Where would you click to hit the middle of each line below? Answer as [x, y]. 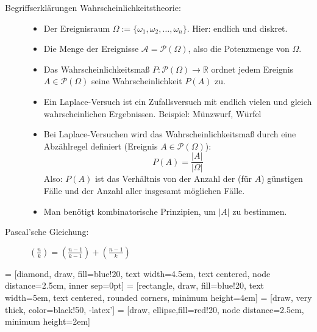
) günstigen [282, 179]
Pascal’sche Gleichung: [47, 232]
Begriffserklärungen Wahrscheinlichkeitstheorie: [93, 7]
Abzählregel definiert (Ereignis [101, 146]
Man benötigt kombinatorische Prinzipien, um [130, 211]
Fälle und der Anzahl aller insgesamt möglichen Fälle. [144, 190]
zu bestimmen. [260, 211]
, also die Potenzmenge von [239, 49]
